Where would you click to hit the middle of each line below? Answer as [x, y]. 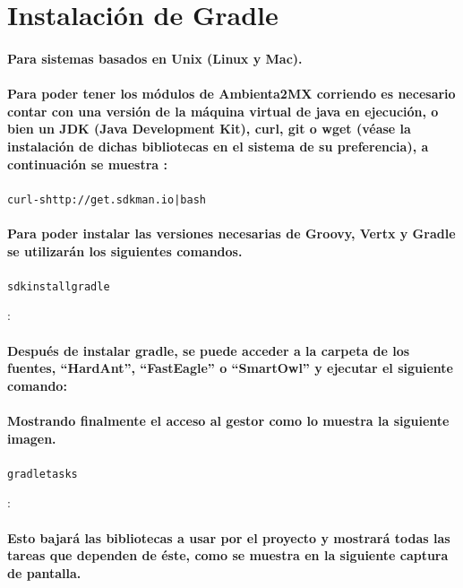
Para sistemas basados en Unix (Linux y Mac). [155, 58]
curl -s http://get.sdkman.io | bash [107, 199]
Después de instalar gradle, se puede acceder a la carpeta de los [209, 350]
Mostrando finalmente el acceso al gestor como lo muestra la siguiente [228, 420]
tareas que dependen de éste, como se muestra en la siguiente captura [228, 555]
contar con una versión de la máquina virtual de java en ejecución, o [223, 111]
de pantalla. [44, 572]
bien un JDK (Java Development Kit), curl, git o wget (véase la [209, 129]
